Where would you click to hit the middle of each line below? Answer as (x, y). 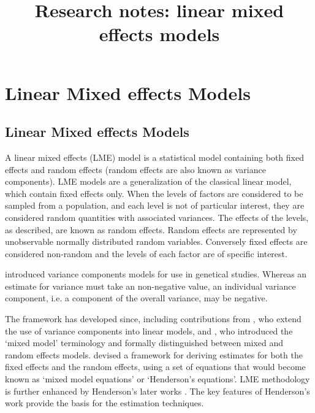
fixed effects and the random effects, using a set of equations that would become (155, 367)
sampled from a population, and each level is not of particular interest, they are (155, 205)
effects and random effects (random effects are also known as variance (135, 169)
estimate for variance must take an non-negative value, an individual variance (150, 286)
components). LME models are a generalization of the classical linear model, (148, 181)
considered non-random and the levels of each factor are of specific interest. (146, 253)
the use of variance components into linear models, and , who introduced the (149, 330)
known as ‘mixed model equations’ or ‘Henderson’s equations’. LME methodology (157, 379)
